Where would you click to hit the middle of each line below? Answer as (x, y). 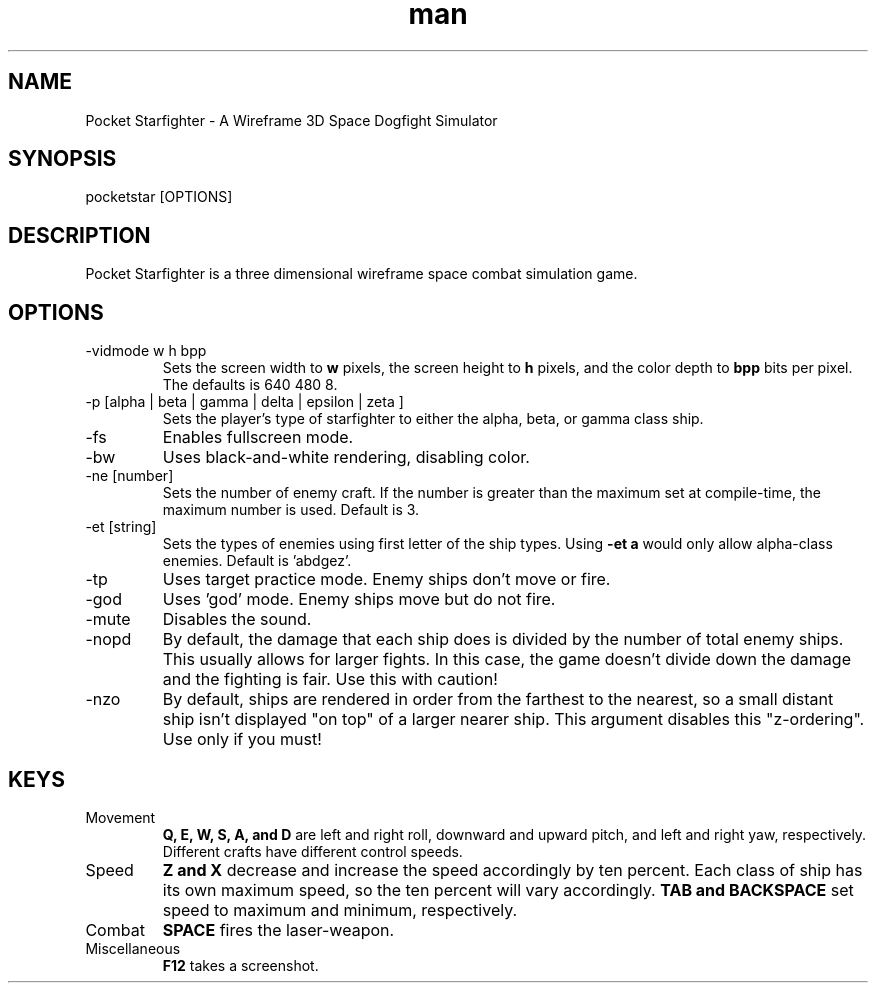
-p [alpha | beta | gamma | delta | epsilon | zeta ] (244, 402)
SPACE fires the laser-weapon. (278, 929)
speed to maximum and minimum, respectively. (340, 909)
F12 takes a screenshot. (240, 965)
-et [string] (121, 527)
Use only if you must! (242, 739)
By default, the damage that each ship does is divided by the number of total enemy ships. (503, 639)
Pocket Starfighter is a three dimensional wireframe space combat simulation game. (361, 274)
